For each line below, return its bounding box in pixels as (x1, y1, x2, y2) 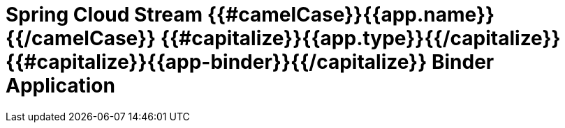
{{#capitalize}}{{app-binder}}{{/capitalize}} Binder (6, 50, 494, 74)
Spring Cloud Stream (6, 3, 203, 26)
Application (6, 74, 115, 97)
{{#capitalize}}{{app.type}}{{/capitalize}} (160, 26, 561, 50)
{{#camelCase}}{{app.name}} (207, 3, 495, 26)
